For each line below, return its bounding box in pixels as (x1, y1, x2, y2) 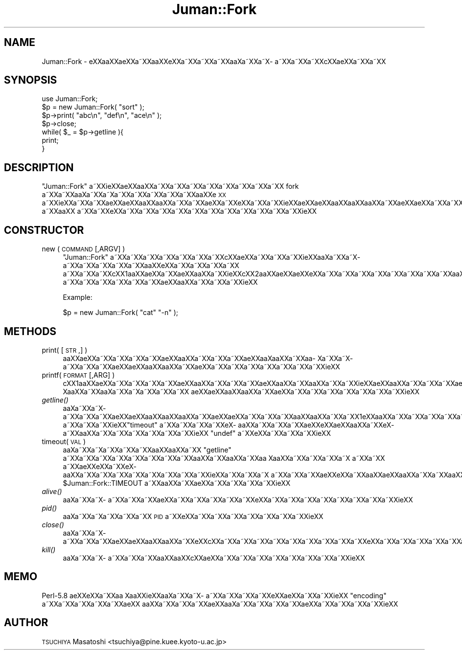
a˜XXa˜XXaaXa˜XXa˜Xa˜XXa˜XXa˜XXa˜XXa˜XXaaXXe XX (42, 190, 226, 199)
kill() (42, 545, 56, 554)
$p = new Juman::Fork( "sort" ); (42, 103, 144, 112)
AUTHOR (4, 616, 48, 629)
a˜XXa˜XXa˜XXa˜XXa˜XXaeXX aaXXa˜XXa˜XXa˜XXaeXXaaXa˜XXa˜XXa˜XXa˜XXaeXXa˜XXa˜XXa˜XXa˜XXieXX (42, 599, 398, 608)
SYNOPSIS (4, 74, 57, 87)
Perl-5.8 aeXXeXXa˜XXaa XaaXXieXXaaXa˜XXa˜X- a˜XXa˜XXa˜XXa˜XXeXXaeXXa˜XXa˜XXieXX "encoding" (42, 591, 387, 600)
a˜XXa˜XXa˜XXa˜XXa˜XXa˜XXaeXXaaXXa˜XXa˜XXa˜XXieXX (63, 278, 258, 287)
